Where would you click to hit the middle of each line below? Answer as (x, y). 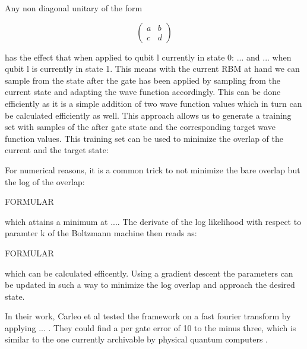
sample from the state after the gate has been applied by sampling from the (143, 80)
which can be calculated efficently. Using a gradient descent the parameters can (149, 273)
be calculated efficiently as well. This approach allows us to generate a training (148, 115)
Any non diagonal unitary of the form (74, 8)
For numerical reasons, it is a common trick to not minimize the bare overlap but (153, 169)
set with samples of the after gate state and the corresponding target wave (140, 127)
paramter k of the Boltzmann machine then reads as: (101, 233)
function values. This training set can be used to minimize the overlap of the (144, 138)
